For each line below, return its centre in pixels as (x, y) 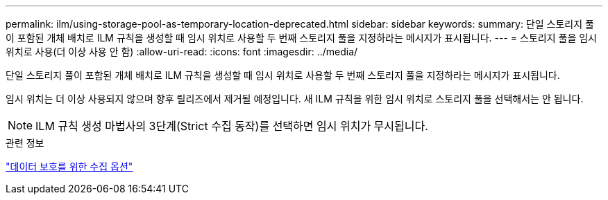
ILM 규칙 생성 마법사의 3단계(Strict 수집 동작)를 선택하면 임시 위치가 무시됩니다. (232, 126)
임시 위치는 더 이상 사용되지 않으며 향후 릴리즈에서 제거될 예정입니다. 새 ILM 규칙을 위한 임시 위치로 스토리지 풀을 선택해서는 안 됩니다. (295, 99)
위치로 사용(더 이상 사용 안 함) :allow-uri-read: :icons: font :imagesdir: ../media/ (182, 52)
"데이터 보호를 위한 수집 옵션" (69, 166)
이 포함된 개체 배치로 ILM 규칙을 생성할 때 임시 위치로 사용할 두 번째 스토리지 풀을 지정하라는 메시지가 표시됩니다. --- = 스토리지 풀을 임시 (301, 38)
